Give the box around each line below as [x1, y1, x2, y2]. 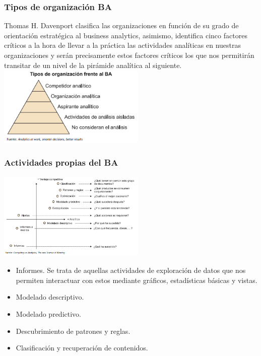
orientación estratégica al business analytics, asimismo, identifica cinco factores [4, 30, 247, 40]
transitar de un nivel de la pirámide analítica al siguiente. [4, 59, 182, 70]
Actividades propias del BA [4, 156, 118, 169]
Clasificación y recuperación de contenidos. [16, 342, 148, 353]
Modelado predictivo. [16, 309, 81, 319]
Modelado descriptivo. [16, 292, 84, 302]
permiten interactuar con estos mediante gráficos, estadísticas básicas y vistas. [16, 274, 257, 285]
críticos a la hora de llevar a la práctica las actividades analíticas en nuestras [4, 40, 241, 50]
